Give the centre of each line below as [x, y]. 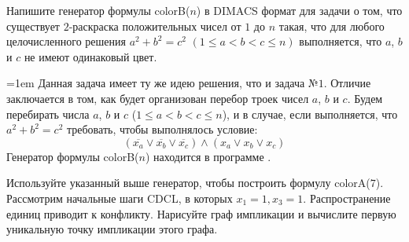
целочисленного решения [66, 41]
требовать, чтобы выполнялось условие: [162, 129]
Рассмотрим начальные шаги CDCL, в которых [120, 198]
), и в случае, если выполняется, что [310, 114]
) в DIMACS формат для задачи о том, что [299, 10]
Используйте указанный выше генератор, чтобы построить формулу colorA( [188, 183]
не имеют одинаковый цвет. [90, 56]
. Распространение [347, 198]
